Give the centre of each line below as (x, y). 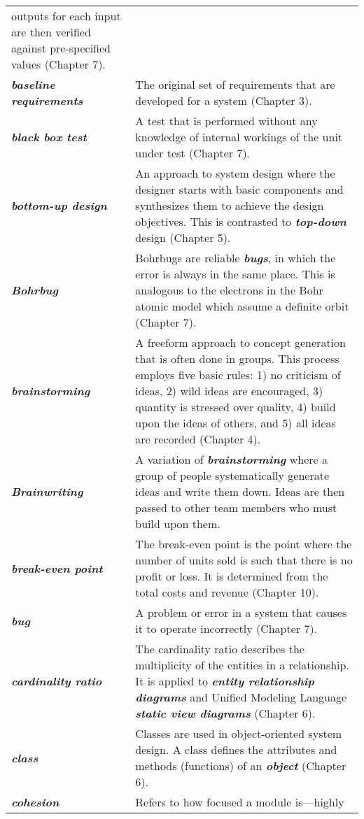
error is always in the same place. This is (235, 274)
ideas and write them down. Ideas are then (240, 491)
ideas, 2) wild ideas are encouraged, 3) (229, 391)
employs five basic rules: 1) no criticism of (238, 375)
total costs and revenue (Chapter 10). (227, 592)
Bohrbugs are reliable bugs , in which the (236, 258)
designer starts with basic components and (239, 189)
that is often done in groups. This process (237, 358)
